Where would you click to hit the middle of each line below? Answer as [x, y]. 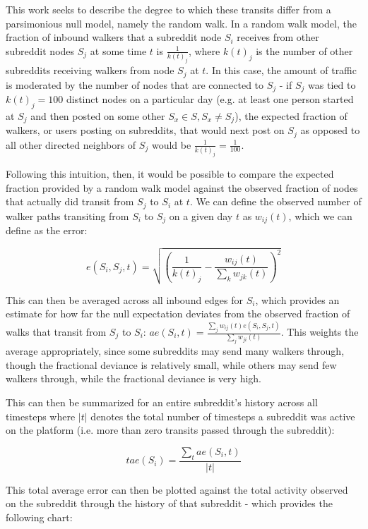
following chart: [39, 517]
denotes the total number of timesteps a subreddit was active [223, 416]
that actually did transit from [70, 201]
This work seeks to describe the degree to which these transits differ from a [168, 9]
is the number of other [304, 50]
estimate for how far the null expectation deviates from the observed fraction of [178, 314]
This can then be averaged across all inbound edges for [125, 299]
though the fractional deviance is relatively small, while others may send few [171, 364]
